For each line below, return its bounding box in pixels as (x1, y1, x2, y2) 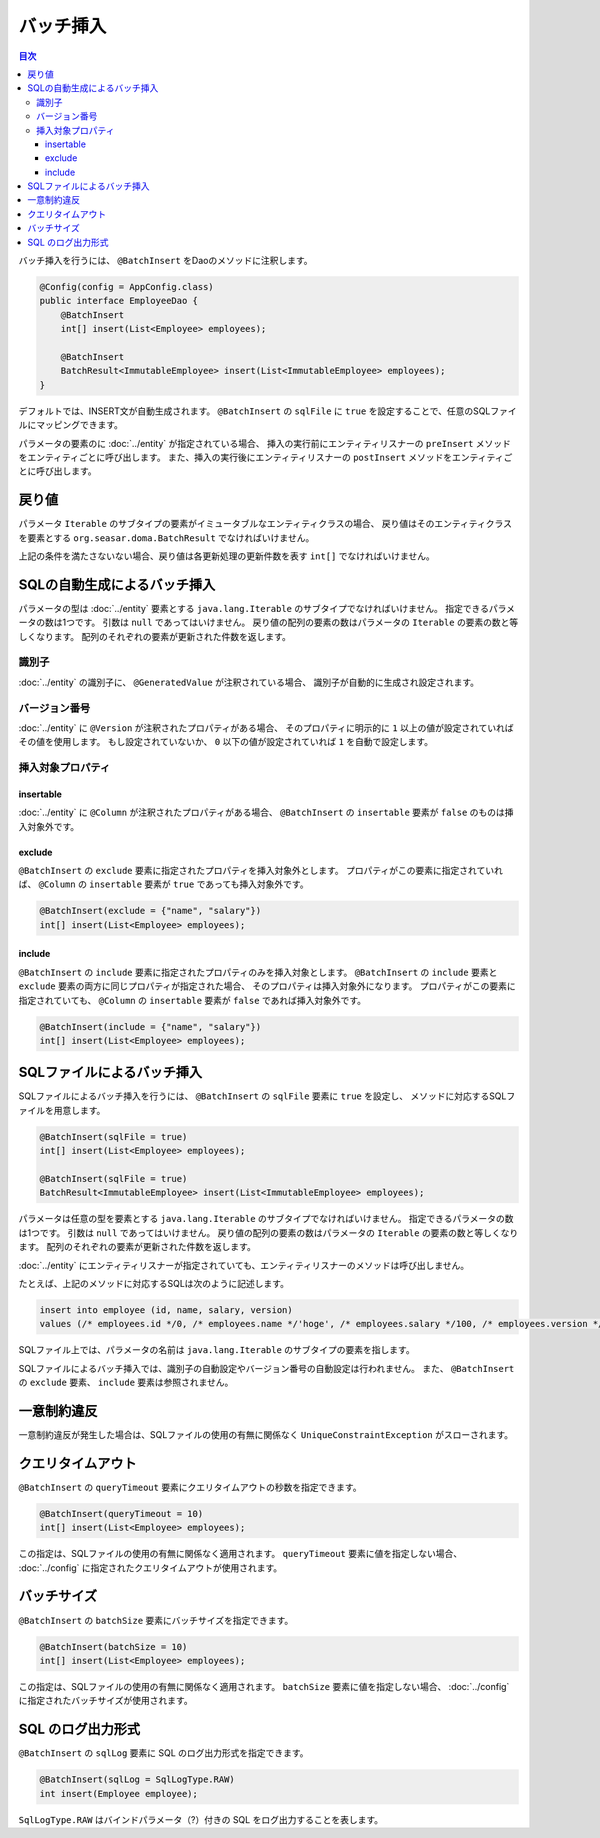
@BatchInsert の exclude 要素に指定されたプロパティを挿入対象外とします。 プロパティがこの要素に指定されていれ (18, 865, 504, 877)
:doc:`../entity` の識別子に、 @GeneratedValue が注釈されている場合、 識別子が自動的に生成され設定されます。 (18, 676, 480, 688)
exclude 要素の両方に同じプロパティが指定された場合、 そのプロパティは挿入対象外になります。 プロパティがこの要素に (18, 980, 516, 992)
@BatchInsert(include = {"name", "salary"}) (39, 1021, 262, 1032)
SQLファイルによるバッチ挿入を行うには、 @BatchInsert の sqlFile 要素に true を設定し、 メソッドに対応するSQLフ (18, 1090, 516, 1102)
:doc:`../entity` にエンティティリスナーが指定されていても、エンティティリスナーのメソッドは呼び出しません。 (18, 1259, 470, 1271)
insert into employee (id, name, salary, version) (39, 1304, 294, 1315)
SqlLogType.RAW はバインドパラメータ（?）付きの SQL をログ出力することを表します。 (18, 1813, 384, 1825)
